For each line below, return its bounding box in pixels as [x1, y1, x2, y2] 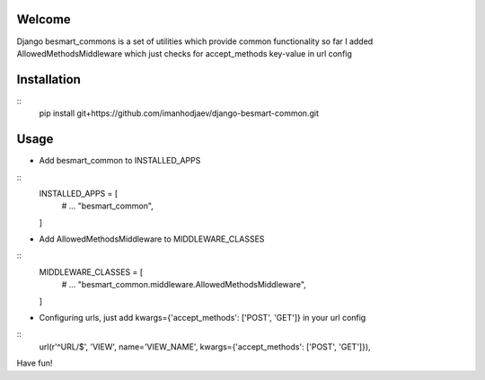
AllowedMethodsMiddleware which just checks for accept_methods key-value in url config [16, 48, 352, 58]
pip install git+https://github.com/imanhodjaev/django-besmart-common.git [39, 108, 319, 119]
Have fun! [16, 358, 53, 368]
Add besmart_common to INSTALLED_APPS [39, 155, 201, 166]
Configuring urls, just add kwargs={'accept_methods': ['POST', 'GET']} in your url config [39, 313, 366, 323]
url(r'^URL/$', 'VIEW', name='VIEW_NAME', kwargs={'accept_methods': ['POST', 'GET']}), [39, 341, 372, 352]
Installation [16, 72, 81, 87]
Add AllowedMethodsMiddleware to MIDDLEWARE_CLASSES [39, 234, 265, 244]
